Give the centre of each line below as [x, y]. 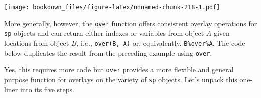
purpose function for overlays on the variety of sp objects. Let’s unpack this [121, 79]
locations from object [37, 42]
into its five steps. [47, 89]
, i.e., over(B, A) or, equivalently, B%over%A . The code [161, 42]
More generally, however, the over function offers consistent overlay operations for [131, 23]
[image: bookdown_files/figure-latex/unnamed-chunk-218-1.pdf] [112, 7]
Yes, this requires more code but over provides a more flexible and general [119, 70]
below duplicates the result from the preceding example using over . [108, 53]
